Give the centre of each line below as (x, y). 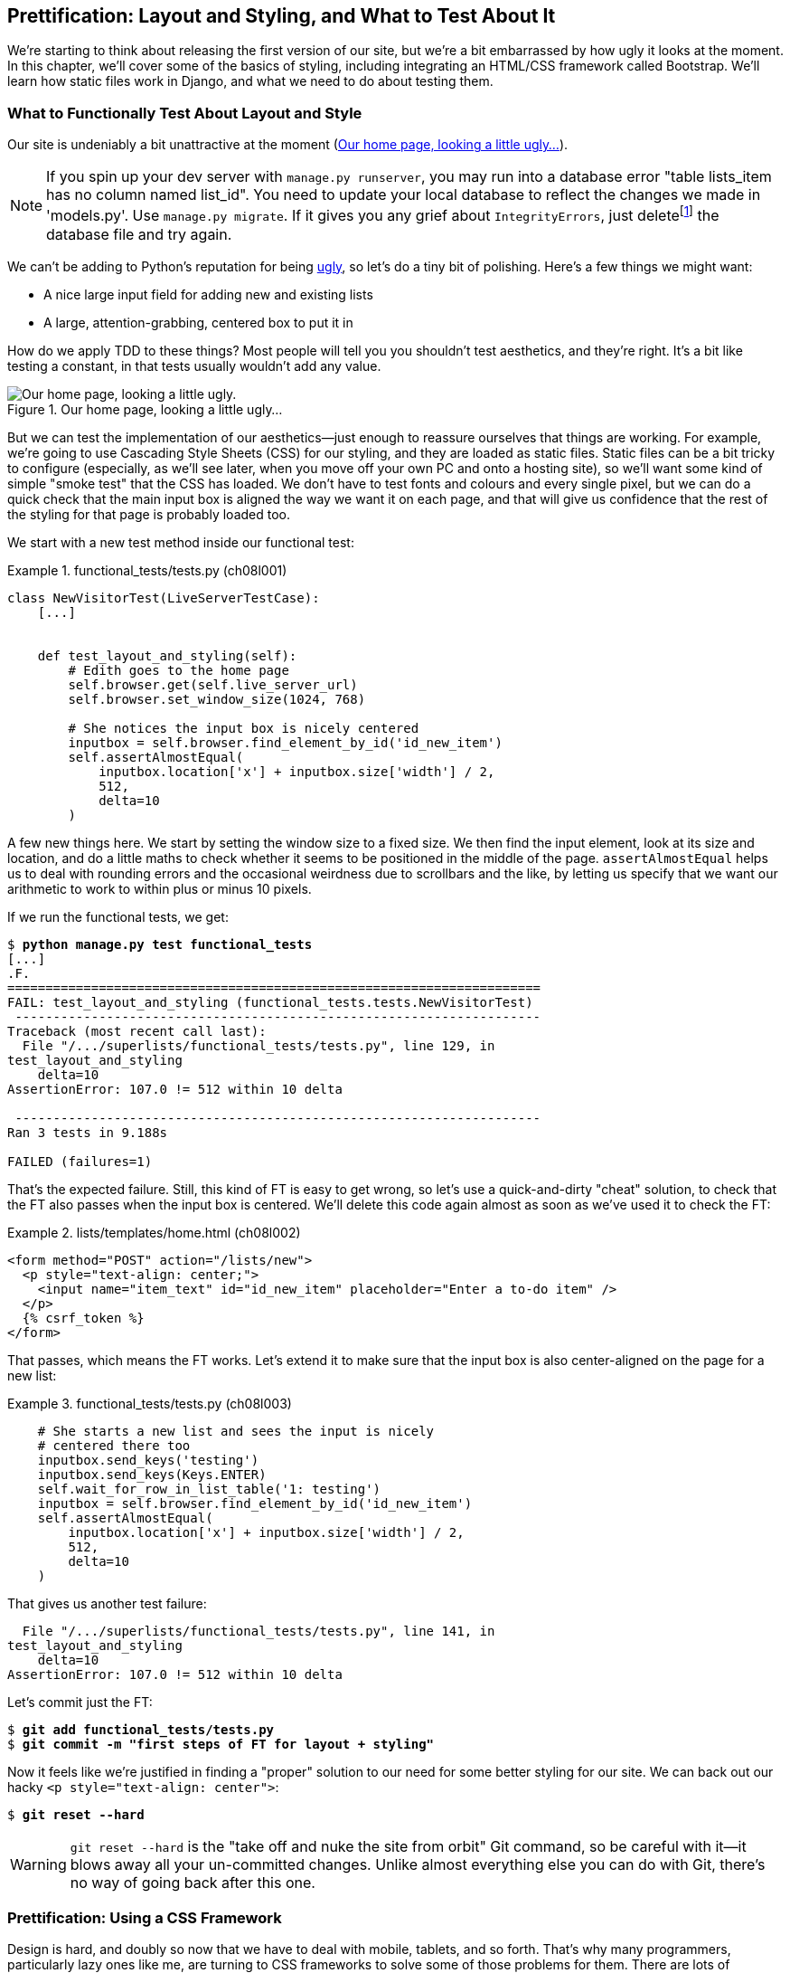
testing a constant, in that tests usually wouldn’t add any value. (194, 365)
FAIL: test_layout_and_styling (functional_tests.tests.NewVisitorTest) (270, 1002)
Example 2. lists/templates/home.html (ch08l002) (154, 1232)
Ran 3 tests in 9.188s (88, 1132)
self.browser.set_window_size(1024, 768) (217, 699)
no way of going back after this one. (193, 1882)
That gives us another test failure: (107, 1603)
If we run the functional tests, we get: (118, 916)
